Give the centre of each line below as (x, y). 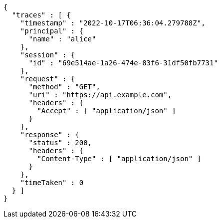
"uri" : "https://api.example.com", (100, 95)
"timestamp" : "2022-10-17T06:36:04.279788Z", (113, 23)
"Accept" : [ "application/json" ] (107, 111)
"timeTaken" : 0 (52, 183)
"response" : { (50, 135)
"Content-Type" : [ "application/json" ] (119, 159)
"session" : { (48, 55)
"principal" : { (52, 31)
